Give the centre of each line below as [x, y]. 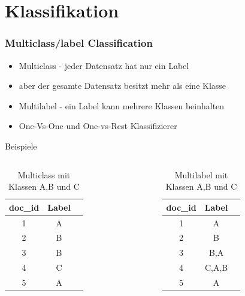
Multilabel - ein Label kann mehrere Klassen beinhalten [122, 105]
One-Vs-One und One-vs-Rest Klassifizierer [98, 126]
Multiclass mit [44, 174]
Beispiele [21, 146]
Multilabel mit [201, 174]
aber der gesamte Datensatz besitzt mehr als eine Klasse [123, 86]
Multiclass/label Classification [79, 43]
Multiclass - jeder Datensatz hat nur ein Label [104, 65]
